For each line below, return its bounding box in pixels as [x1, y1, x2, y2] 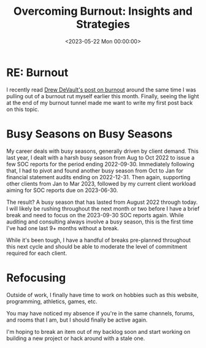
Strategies [75, 17, 131, 31]
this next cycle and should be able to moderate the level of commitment [6, 242, 188, 250]
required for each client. [6, 249, 67, 257]
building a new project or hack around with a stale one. [6, 334, 145, 342]
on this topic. [6, 106, 40, 113]
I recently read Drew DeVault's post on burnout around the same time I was [6, 86, 196, 93]
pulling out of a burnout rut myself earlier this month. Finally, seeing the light [6, 92, 199, 99]
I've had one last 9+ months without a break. [6, 224, 120, 231]
